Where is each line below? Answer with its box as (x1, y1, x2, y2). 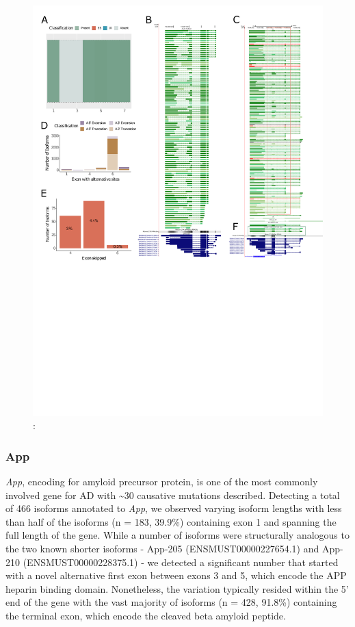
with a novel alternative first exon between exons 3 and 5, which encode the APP (5, 568, 347, 583)
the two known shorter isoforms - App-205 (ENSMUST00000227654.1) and (5, 541, 319, 556)
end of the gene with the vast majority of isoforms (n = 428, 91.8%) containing (5, 595, 337, 609)
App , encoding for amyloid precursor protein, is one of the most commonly (5, 474, 318, 489)
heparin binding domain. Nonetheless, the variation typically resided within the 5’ (5, 581, 349, 596)
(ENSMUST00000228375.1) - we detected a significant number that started (23, 554, 339, 569)
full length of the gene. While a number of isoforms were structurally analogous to (5, 528, 350, 542)
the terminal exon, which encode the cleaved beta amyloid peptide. (5, 609, 286, 623)
